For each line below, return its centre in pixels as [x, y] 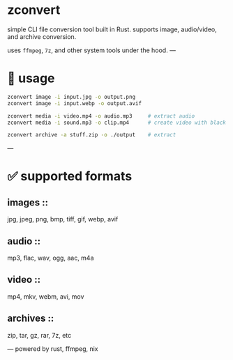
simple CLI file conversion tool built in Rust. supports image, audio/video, [112, 29]
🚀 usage [31, 78]
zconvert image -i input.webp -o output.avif [74, 103]
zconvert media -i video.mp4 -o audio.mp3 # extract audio [101, 116]
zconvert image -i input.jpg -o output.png [72, 97]
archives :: [31, 319]
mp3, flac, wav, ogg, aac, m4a [51, 258]
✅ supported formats [70, 177]
